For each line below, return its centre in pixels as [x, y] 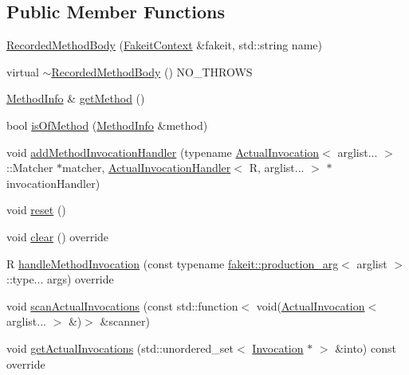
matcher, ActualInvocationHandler [147, 168]
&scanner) [125, 321]
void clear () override [58, 236]
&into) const [366, 348]
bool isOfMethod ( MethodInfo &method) [107, 125]
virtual [23, 71]
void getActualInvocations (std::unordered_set [120, 348]
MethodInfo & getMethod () [76, 98]
